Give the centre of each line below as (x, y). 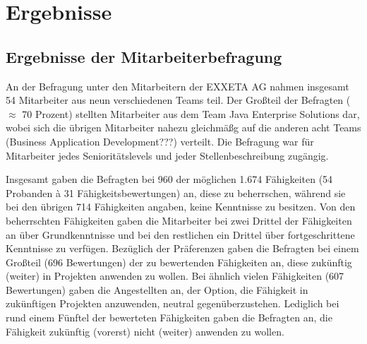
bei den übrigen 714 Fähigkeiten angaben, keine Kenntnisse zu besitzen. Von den (181, 207)
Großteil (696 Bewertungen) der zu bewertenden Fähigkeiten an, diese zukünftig (179, 262)
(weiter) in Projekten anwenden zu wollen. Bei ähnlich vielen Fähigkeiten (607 (175, 276)
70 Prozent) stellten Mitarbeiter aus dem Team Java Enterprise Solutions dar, (191, 113)
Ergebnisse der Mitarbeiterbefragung (144, 56)
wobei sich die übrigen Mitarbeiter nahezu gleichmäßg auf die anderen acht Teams (183, 127)
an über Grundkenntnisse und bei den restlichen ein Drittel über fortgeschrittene (180, 234)
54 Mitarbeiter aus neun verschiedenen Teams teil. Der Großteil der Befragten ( (178, 100)
